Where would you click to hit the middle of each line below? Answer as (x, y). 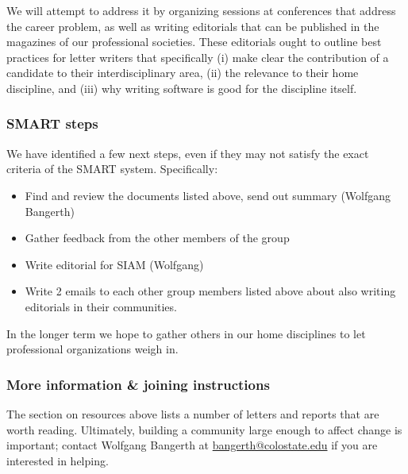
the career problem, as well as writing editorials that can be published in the (193, 26)
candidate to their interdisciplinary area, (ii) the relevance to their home (183, 73)
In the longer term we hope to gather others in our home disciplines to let (186, 333)
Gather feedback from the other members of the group (157, 238)
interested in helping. (58, 460)
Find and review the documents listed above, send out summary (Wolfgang (208, 195)
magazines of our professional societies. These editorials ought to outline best (194, 42)
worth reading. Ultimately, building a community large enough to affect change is (204, 429)
